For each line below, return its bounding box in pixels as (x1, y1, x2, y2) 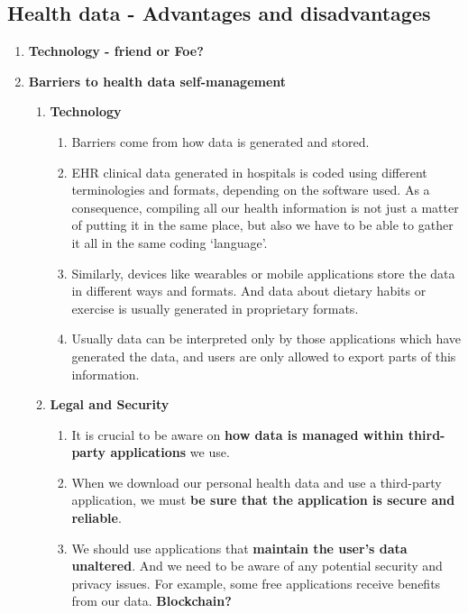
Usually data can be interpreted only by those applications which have (71, 329, 461, 348)
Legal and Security (50, 395, 170, 414)
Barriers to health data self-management (28, 71, 287, 90)
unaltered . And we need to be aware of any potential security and (71, 556, 443, 575)
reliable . (71, 508, 122, 527)
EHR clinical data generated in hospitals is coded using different (71, 162, 427, 181)
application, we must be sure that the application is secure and (71, 490, 455, 509)
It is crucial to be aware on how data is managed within (71, 425, 404, 444)
